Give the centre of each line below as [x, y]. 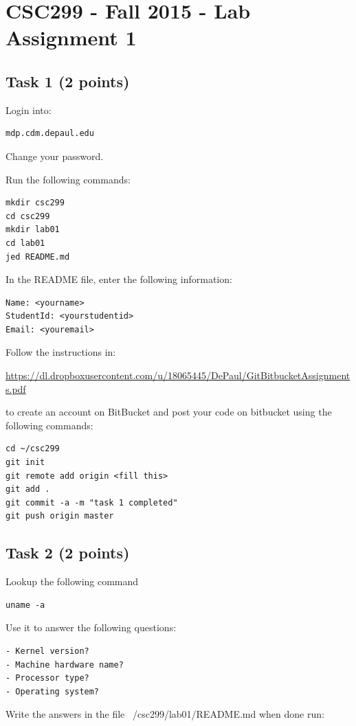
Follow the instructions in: [61, 352]
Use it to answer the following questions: [91, 627]
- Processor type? [47, 678]
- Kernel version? [47, 651]
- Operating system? [53, 691]
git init [25, 463]
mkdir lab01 [33, 230]
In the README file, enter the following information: [119, 279]
